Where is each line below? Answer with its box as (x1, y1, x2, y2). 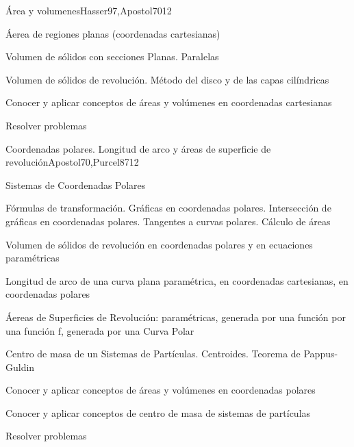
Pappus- (303, 346, 338, 361)
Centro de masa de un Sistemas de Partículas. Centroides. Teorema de (5, 346, 301, 361)
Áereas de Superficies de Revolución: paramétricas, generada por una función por (5, 309, 346, 324)
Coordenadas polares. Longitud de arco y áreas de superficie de (5, 141, 271, 155)
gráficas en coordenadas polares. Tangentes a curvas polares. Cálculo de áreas (5, 214, 331, 228)
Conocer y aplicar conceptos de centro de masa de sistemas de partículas (5, 405, 311, 420)
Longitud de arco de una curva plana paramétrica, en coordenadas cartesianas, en (5, 273, 349, 288)
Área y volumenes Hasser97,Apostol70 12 (5, 3, 172, 17)
